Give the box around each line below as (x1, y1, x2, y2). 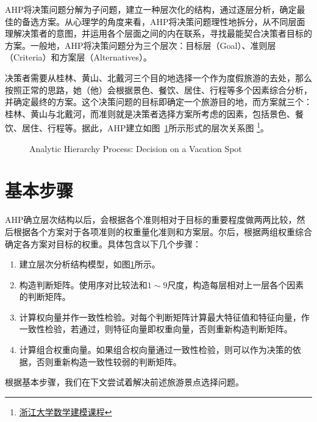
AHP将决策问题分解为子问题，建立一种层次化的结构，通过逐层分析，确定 (5, 3, 297, 15)
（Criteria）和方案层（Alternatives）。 (5, 51, 152, 64)
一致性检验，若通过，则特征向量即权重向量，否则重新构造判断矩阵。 (19, 322, 293, 335)
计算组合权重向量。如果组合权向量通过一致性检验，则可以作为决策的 (19, 343, 293, 356)
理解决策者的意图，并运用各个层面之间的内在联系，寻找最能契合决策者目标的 (5, 27, 312, 40)
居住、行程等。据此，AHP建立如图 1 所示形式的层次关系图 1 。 (21, 120, 269, 134)
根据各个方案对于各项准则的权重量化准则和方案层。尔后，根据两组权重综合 (13, 225, 312, 238)
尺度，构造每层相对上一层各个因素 (167, 278, 304, 291)
